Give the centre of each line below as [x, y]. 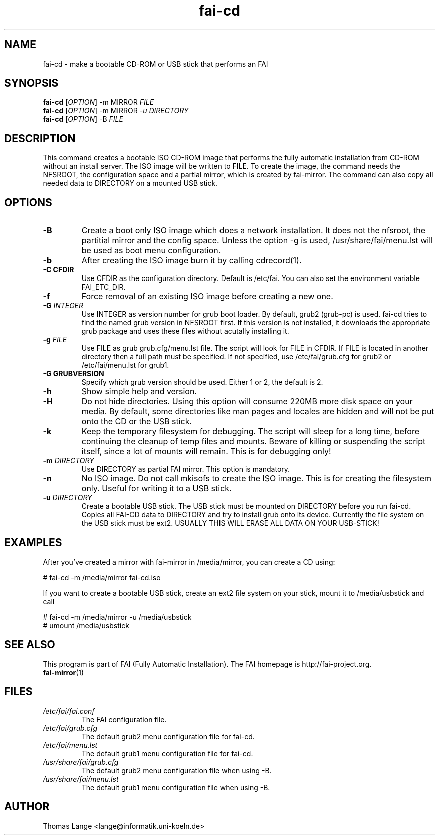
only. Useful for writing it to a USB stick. [156, 489]
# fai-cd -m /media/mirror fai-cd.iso [102, 577]
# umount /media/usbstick [86, 625]
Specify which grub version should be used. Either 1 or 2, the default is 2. [202, 382]
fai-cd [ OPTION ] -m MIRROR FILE [98, 102]
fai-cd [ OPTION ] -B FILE [83, 119]
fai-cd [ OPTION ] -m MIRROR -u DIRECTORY [116, 111]
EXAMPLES [33, 542]
